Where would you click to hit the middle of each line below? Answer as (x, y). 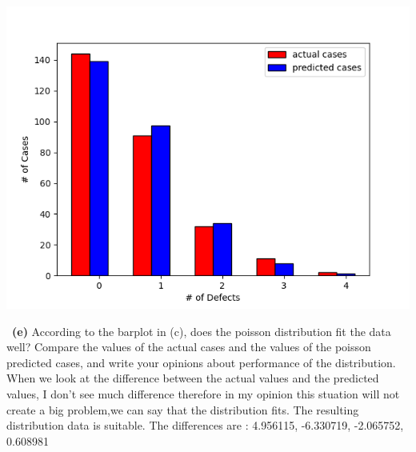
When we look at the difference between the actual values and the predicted (193, 378)
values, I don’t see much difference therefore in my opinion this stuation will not (203, 393)
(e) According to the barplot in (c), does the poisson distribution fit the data (202, 331)
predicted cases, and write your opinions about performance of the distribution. (201, 362)
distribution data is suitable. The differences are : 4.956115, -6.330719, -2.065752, (205, 425)
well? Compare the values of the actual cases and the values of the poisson (189, 347)
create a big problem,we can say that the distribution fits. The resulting (183, 409)
